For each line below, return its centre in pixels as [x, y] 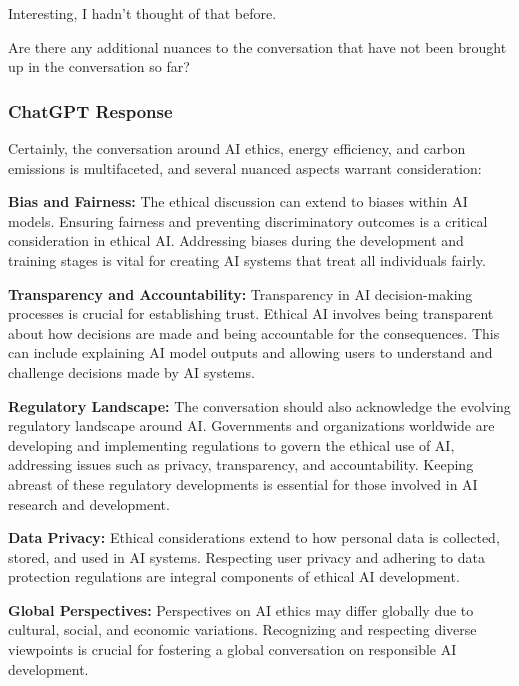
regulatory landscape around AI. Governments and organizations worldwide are [251, 425]
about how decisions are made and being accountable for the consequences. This [254, 332]
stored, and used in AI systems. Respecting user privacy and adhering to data [246, 556]
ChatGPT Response [90, 110]
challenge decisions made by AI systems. [131, 371]
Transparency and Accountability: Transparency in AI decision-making [240, 293]
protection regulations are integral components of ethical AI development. [234, 576]
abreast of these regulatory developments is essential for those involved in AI [243, 483]
